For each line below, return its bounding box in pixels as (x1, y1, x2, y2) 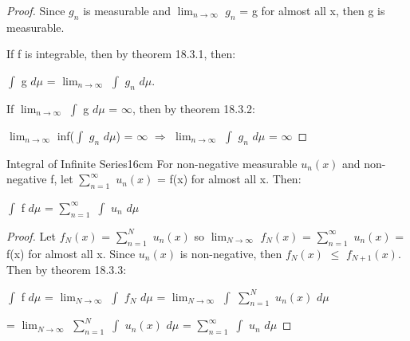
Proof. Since (6, 2, 65, 18)
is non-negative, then (179, 245, 282, 261)
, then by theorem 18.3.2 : (132, 100, 255, 116)
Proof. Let (6, 227, 56, 244)
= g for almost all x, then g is (239, 2, 385, 18)
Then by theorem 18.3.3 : (6, 261, 127, 278)
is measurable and (83, 2, 171, 18)
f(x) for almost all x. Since (6, 245, 136, 261)
